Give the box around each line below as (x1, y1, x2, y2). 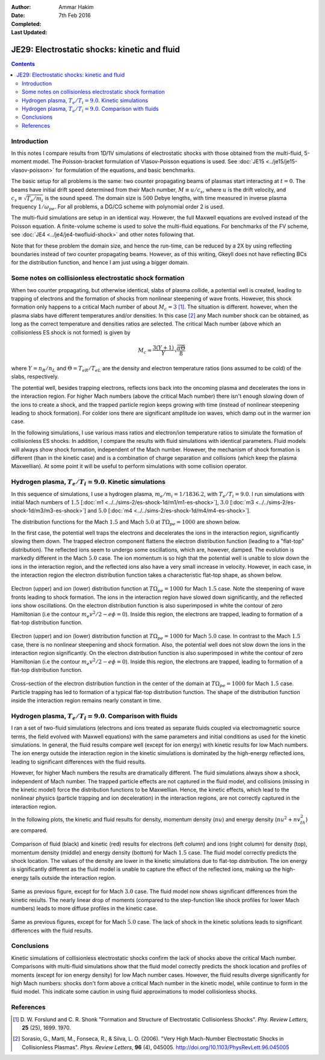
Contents (11, 60, 36, 67)
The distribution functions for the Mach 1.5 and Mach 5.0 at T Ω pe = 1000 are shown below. (11, 518, 241, 527)
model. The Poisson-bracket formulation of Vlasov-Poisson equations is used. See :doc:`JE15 (32, 158, 265, 165)
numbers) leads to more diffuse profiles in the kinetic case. (11, 905, 158, 912)
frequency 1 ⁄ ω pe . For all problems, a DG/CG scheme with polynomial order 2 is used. (11, 203, 224, 212)
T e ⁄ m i (26, 195, 43, 203)
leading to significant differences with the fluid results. (11, 758, 146, 765)
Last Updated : (11, 29, 48, 36)
